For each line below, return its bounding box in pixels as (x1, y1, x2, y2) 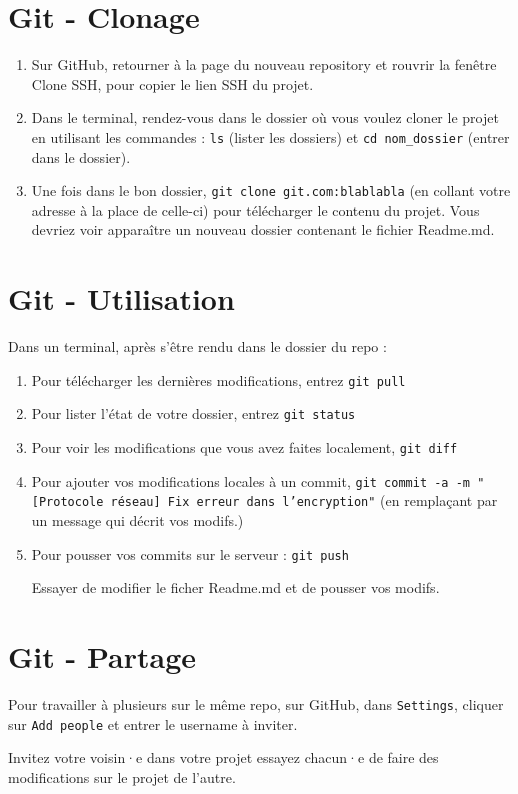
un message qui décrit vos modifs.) (31, 510, 244, 530)
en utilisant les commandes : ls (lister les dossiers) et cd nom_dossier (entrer (31, 126, 510, 147)
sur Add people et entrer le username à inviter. (8, 713, 298, 734)
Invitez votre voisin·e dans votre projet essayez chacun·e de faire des (8, 747, 439, 768)
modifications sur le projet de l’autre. (8, 766, 236, 787)
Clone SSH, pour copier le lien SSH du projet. (31, 73, 314, 94)
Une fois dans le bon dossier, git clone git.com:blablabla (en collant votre (31, 180, 511, 201)
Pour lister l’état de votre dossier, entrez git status (31, 403, 356, 424)
